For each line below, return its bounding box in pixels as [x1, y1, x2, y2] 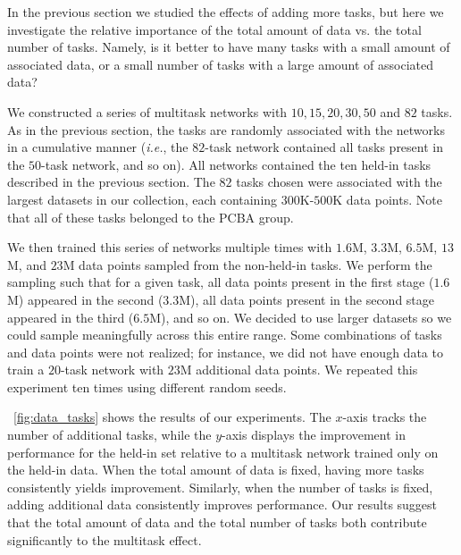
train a [7, 360, 45, 379]
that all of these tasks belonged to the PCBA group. [7, 207, 294, 226]
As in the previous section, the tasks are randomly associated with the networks [7, 120, 445, 139]
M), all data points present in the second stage [179, 290, 435, 308]
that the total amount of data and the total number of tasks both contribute [7, 513, 427, 532]
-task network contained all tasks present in [205, 138, 443, 156]
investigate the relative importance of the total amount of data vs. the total [7, 20, 422, 38]
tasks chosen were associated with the [236, 172, 442, 191]
